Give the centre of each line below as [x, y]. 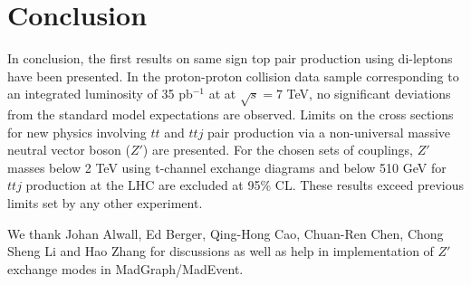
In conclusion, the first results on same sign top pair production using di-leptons [230, 58]
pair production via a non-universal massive [329, 132]
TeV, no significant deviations [369, 94]
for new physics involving [77, 132]
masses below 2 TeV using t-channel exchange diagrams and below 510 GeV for [227, 167]
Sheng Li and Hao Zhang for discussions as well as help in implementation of [221, 251]
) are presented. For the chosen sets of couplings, [278, 150]
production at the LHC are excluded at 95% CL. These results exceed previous [245, 185]
